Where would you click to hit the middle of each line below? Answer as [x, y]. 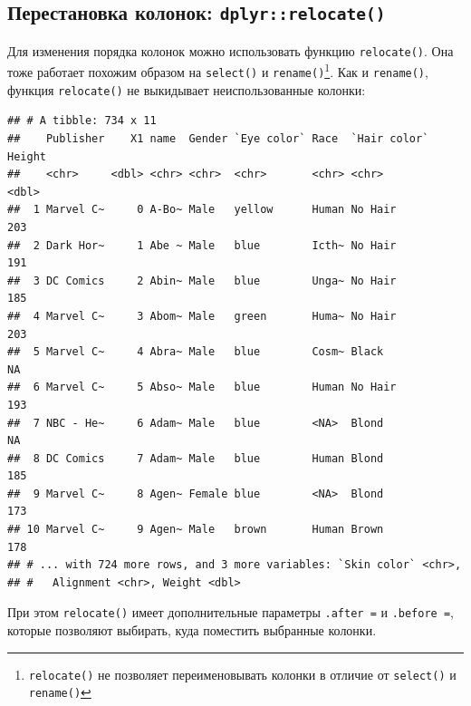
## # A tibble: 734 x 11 [82, 121]
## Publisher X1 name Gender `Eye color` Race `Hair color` [218, 139]
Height [27, 156]
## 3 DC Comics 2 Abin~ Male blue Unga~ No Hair [202, 280]
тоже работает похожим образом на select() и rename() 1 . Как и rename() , [218, 71]
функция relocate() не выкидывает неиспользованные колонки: [187, 89]
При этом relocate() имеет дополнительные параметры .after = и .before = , [231, 612]
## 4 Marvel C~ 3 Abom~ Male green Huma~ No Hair [202, 316]
